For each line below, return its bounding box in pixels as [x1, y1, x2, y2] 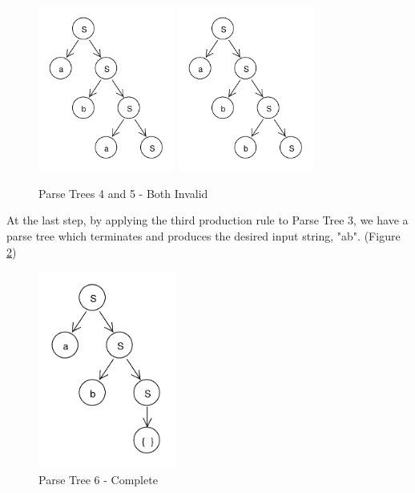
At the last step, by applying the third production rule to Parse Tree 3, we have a [6, 212, 409, 228]
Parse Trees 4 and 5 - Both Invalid [38, 184, 208, 201]
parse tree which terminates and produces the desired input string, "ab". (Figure [6, 227, 401, 244]
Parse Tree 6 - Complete [38, 471, 158, 487]
